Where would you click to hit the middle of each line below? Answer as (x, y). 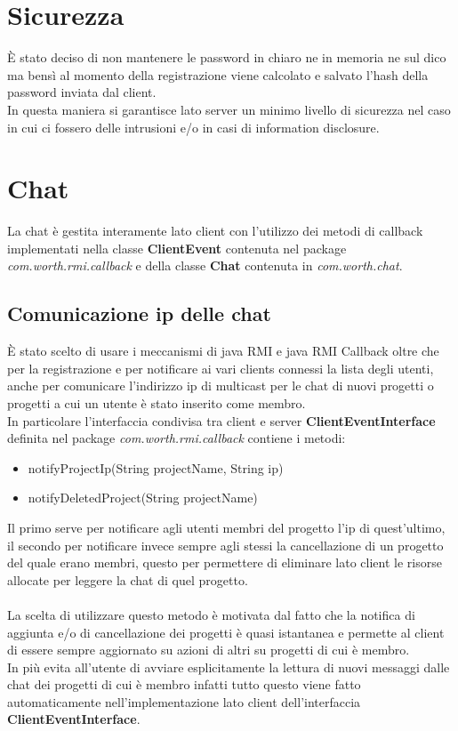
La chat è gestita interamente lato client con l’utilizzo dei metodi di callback (215, 231)
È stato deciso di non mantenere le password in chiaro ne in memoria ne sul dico (227, 57)
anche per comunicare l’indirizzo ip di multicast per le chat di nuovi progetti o (221, 386)
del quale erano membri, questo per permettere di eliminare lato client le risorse (225, 562)
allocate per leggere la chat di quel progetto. (128, 579)
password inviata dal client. (82, 92)
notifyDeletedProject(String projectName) (143, 498)
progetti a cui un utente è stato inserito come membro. (157, 402)
